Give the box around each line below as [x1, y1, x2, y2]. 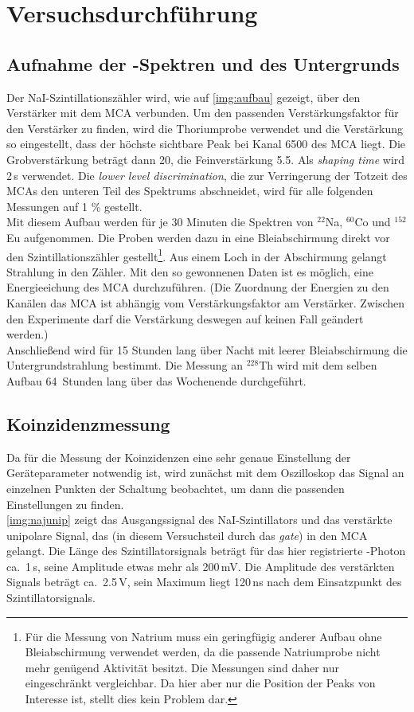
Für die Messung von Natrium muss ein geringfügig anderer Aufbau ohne [25, 628, 382, 644]
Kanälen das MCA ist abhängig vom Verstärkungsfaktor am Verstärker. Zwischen [6, 294, 405, 311]
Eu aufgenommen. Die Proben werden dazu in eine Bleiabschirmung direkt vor [6, 229, 390, 245]
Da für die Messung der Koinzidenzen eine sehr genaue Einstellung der [6, 448, 351, 465]
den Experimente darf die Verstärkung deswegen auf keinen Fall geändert [6, 310, 364, 327]
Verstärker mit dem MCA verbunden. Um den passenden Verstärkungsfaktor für [6, 104, 399, 121]
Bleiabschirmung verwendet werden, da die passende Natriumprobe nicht [25, 644, 381, 660]
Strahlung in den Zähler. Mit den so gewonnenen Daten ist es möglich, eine [6, 263, 373, 280]
